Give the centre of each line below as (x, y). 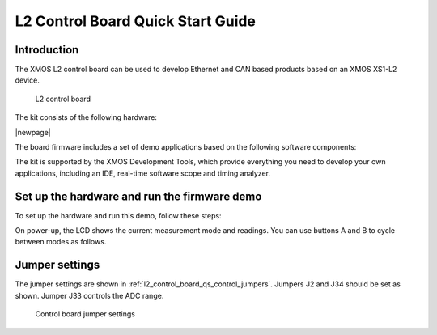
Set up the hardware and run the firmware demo (138, 196)
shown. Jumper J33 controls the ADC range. (89, 295)
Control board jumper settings (85, 314)
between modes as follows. (61, 242)
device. (27, 80)
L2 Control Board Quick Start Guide (136, 21)
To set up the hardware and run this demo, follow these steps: (118, 215)
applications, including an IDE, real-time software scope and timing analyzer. (143, 173)
